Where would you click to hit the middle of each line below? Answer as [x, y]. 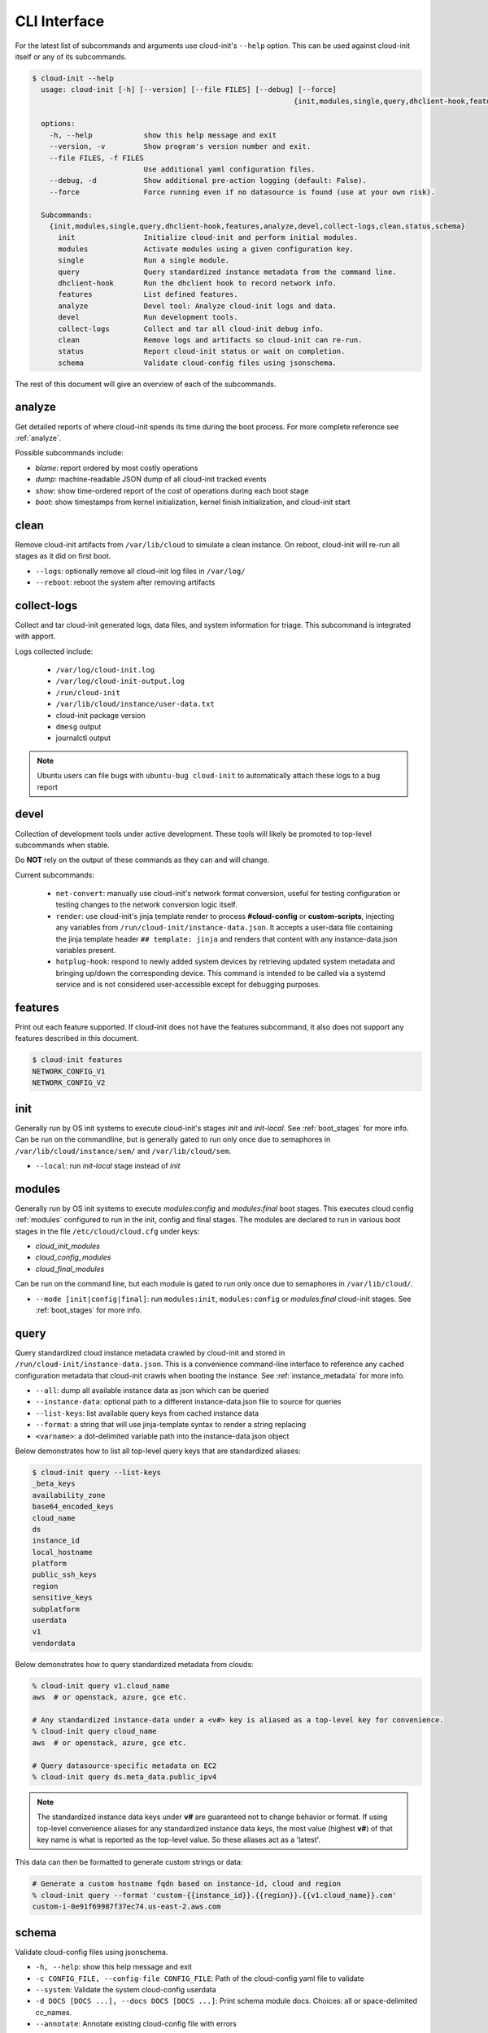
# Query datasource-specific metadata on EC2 [124, 1765]
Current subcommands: [55, 875]
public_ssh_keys [65, 1575]
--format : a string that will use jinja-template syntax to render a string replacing [171, 1425]
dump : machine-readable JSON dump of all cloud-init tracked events [151, 479]
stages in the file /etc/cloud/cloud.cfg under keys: [107, 1231]
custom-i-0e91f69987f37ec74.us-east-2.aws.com [126, 1907]
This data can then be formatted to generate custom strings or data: [129, 1862]
